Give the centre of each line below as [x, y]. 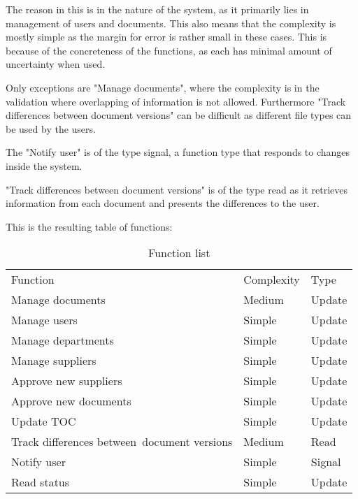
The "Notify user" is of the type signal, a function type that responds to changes [178, 152]
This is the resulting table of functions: [89, 226]
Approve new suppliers [67, 381]
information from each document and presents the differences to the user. [163, 203]
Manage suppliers [54, 361]
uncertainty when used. [56, 64]
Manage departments [63, 340]
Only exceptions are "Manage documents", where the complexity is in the [163, 87]
